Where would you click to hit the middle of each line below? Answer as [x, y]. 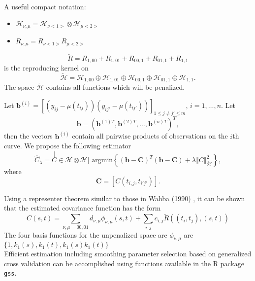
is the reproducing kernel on [46, 68]
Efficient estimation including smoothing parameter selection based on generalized [128, 254]
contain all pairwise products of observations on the [150, 136]
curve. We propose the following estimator [68, 146]
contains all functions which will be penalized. [115, 87]
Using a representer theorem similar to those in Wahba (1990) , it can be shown [125, 198]
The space [19, 87]
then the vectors [28, 136]
